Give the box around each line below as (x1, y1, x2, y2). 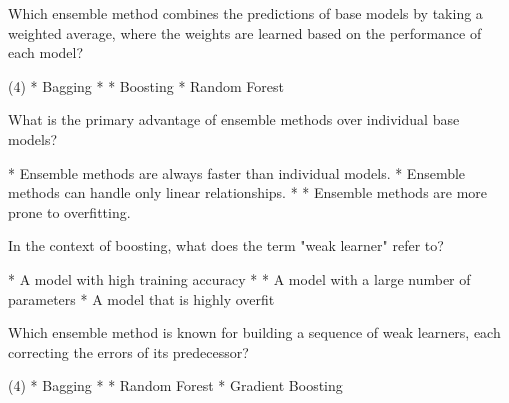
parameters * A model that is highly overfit (8, 288, 275, 309)
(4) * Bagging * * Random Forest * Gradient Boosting (8, 375, 343, 396)
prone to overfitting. (8, 201, 131, 222)
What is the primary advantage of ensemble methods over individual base (8, 109, 460, 130)
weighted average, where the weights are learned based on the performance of (8, 22, 482, 43)
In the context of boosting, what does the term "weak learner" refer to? (8, 235, 444, 256)
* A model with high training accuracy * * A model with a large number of (8, 268, 471, 289)
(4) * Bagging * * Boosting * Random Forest (8, 75, 284, 96)
